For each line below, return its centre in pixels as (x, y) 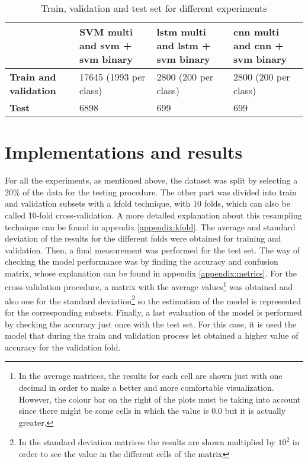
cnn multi (256, 32)
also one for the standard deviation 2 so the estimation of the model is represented (153, 300)
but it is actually (255, 411)
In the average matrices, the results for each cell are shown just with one (150, 376)
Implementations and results (124, 152)
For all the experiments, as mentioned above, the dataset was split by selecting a (151, 180)
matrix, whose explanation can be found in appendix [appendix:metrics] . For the (151, 273)
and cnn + (258, 45)
